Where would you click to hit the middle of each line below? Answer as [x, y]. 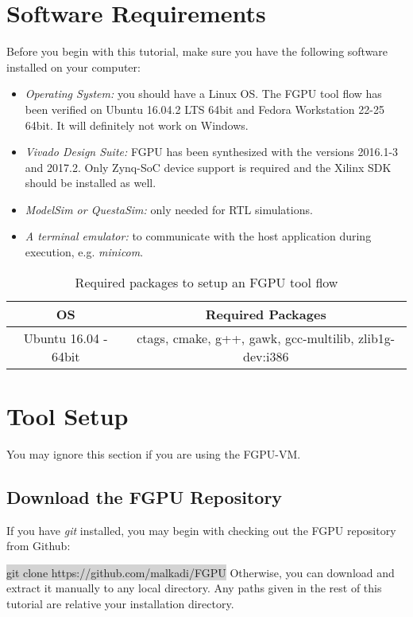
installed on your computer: [73, 66]
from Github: [39, 546]
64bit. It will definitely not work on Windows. [137, 125]
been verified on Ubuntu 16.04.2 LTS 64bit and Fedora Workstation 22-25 [205, 109]
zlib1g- [376, 338]
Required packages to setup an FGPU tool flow [206, 282]
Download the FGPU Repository [145, 496]
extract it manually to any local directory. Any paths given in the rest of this [194, 588]
